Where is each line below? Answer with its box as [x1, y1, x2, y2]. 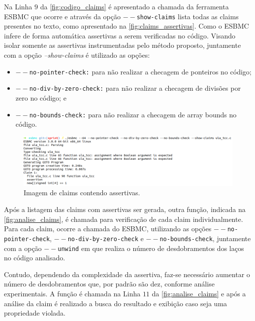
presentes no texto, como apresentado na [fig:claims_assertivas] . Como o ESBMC [4, 21, 249, 31]
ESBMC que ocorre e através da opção [4, 11, 121, 21]
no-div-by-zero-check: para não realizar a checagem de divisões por [29, 83, 241, 93]
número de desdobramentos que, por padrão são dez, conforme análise [4, 279, 215, 289]
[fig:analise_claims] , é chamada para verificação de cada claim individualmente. [4, 214, 243, 224]
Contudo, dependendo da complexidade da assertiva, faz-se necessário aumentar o [4, 269, 250, 279]
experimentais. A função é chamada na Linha [4, 288, 141, 298]
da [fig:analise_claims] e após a [152, 288, 246, 298]
